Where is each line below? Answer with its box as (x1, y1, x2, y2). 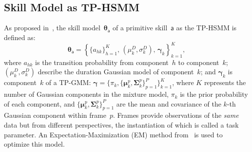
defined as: (4, 32, 36, 42)
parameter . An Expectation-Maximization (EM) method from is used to (4, 129, 223, 139)
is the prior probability (180, 89, 248, 99)
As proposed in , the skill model (4, 22, 100, 33)
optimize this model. (4, 139, 65, 149)
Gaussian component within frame (4, 110, 106, 120)
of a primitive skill (112, 22, 168, 33)
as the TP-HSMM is (176, 22, 237, 33)
